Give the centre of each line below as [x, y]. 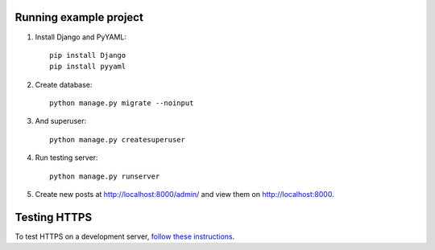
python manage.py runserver [105, 176]
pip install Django [88, 55]
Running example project [79, 17]
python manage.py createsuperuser [117, 139]
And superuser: [61, 121]
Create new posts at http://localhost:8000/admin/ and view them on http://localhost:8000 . [184, 195]
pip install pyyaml [88, 67]
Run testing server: [66, 158]
